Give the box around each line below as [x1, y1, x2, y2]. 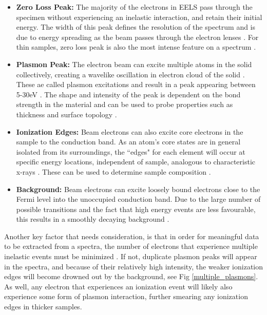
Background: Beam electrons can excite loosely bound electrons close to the [16, 183, 260, 194]
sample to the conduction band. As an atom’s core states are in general [16, 136, 241, 147]
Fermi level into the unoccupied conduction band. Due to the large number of [16, 194, 261, 204]
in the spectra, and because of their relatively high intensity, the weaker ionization [4, 261, 263, 271]
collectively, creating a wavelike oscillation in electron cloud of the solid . [16, 69, 245, 79]
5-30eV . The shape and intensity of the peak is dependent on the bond [16, 89, 241, 99]
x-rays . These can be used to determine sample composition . [16, 166, 211, 177]
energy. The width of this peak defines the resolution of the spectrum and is [16, 22, 256, 32]
